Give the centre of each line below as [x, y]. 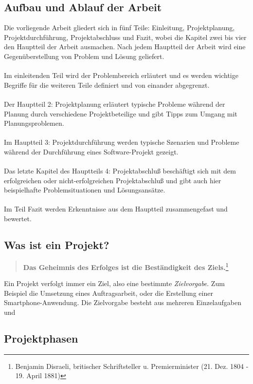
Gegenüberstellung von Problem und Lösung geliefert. [84, 56]
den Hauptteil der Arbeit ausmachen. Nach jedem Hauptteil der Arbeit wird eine [125, 47]
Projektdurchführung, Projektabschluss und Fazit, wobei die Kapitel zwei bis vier [125, 37]
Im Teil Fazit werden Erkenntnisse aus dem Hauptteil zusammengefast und [116, 209]
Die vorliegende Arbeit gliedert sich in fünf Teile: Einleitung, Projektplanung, [119, 28]
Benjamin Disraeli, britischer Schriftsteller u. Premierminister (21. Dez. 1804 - [132, 366]
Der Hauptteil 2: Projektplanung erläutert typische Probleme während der [115, 104]
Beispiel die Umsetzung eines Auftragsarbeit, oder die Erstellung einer [108, 293]
